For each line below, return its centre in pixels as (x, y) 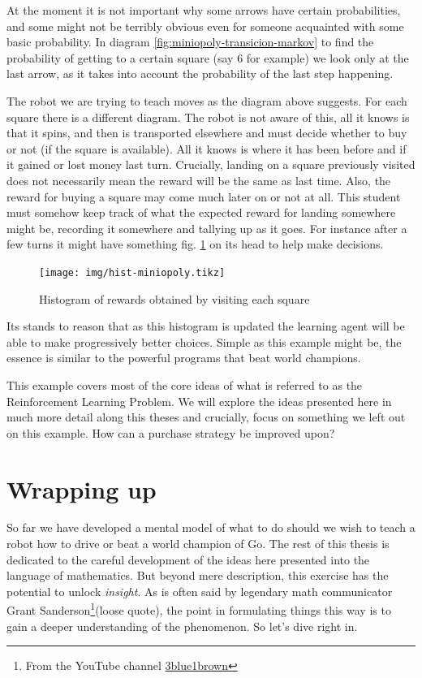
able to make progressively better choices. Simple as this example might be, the (204, 341)
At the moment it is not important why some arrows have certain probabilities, (204, 10)
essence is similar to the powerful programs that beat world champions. (184, 358)
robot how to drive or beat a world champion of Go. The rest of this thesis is (198, 544)
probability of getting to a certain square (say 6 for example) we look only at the (208, 57)
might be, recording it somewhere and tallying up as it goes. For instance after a (207, 228)
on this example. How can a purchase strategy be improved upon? (171, 432)
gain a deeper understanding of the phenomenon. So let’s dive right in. (182, 626)
